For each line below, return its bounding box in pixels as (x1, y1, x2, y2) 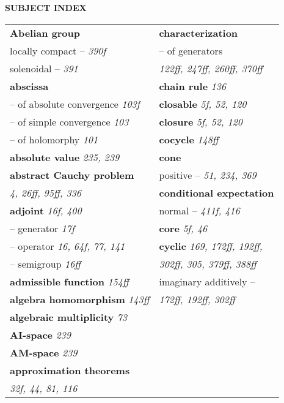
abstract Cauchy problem (10, 167, 134, 182)
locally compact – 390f (10, 43, 106, 58)
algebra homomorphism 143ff (10, 292, 150, 306)
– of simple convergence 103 (10, 114, 129, 129)
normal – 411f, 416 (159, 203, 240, 217)
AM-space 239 (10, 345, 78, 360)
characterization (159, 25, 238, 40)
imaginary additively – (159, 274, 255, 288)
